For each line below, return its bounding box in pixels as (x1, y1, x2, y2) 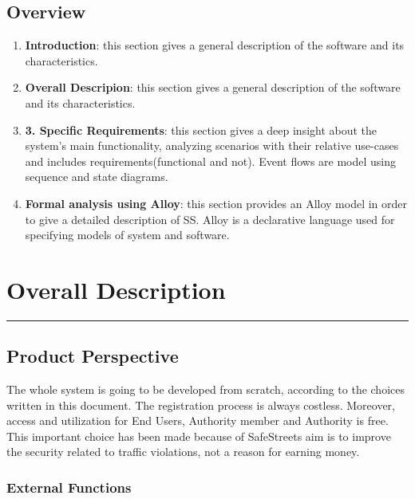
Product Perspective (6, 344, 179, 368)
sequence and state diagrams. (25, 168, 168, 185)
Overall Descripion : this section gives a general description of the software (25, 79, 401, 96)
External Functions (6, 477, 132, 497)
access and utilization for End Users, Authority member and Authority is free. (6, 412, 389, 429)
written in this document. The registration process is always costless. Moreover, (6, 396, 395, 413)
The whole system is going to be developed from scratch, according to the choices (6, 381, 405, 398)
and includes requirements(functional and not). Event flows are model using (25, 152, 397, 169)
